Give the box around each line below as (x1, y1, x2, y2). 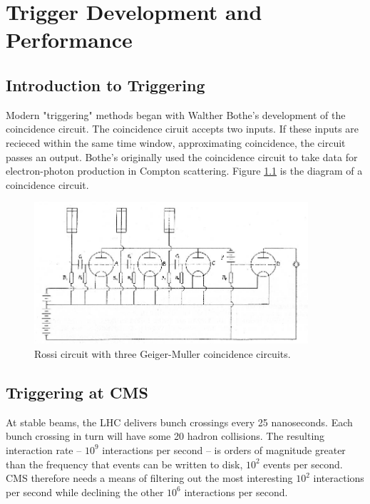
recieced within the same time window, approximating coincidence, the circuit (6, 135, 346, 150)
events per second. (263, 456, 343, 471)
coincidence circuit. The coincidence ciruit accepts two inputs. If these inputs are (6, 121, 359, 136)
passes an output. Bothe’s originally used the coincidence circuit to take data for (6, 149, 358, 164)
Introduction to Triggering (6, 73, 205, 96)
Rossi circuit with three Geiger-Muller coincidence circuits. (34, 346, 291, 361)
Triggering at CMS (6, 381, 148, 403)
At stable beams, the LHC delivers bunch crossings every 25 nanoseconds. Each (6, 414, 353, 429)
